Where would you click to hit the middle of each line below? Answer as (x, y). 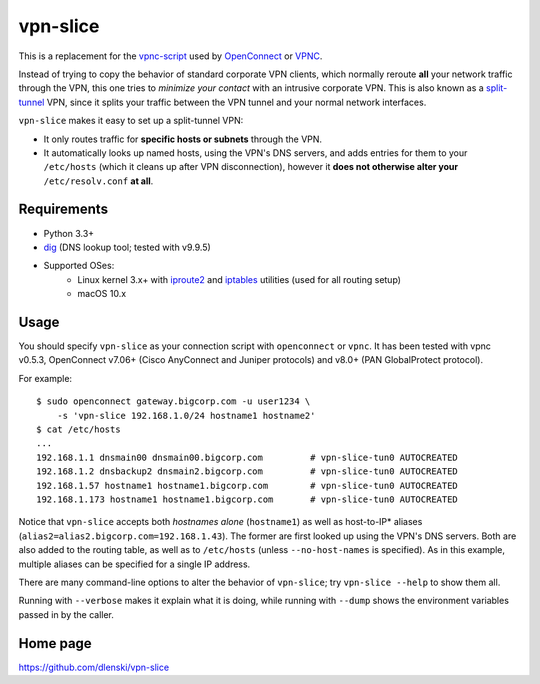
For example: (45, 378)
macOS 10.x (102, 294)
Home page (55, 643)
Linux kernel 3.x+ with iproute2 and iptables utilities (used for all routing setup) (239, 279)
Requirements (63, 209)
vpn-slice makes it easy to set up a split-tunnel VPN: (131, 121)
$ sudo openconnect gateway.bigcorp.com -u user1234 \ (173, 401)
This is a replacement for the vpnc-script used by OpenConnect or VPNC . (170, 56)
